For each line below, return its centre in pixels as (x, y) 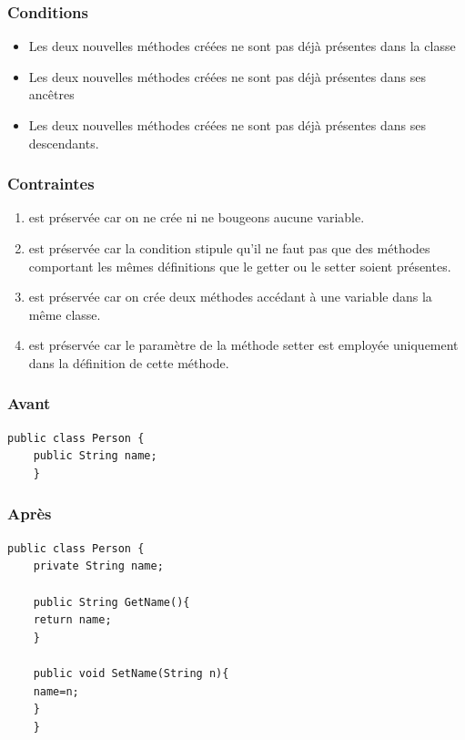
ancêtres (51, 94)
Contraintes (51, 184)
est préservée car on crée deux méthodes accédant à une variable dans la (230, 297)
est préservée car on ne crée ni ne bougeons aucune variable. (197, 217)
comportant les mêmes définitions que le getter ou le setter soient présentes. (240, 266)
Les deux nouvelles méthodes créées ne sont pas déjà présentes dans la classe (242, 46)
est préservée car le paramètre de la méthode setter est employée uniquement (243, 345)
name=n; (56, 691)
